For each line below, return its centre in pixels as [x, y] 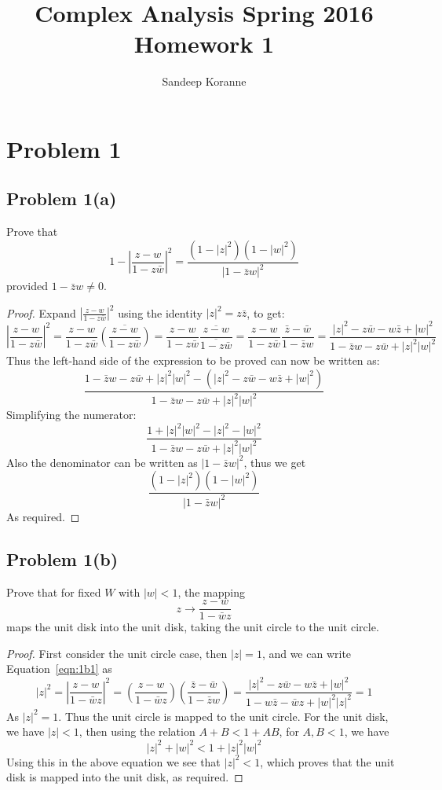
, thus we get [275, 462]
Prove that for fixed [54, 592]
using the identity [160, 312]
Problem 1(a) [62, 198]
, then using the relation [137, 731]
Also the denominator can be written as [102, 462]
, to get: [266, 312]
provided [27, 286]
